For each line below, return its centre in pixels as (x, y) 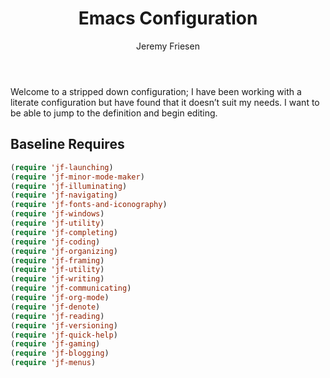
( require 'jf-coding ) (55, 242)
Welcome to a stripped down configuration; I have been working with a (156, 91)
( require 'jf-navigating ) (64, 195)
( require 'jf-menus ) (53, 363)
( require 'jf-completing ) (64, 232)
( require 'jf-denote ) (55, 307)
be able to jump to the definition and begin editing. (114, 113)
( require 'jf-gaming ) (55, 344)
